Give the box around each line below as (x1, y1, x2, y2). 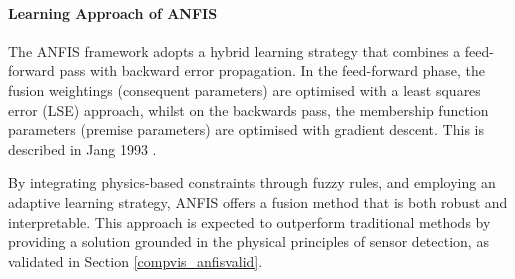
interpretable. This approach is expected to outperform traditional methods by (8, 211, 491, 232)
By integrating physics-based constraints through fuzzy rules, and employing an (8, 172, 496, 193)
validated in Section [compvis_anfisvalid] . (8, 250, 263, 271)
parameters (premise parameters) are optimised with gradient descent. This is (8, 119, 484, 140)
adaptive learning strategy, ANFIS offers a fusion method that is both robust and (8, 191, 508, 212)
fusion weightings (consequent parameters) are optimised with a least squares (8, 79, 481, 100)
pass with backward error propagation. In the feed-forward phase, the (59, 60, 486, 81)
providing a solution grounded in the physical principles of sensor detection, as (8, 231, 489, 252)
